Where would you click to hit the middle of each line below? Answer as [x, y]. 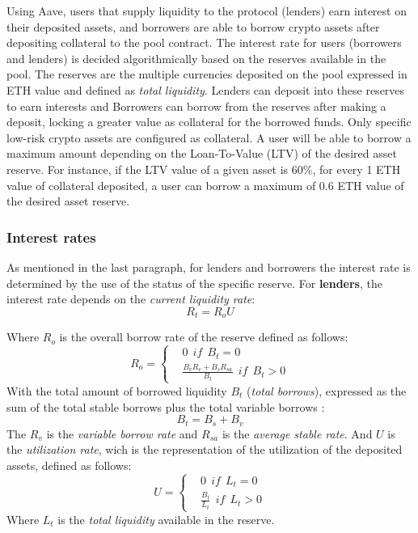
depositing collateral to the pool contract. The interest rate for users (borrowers [204, 42]
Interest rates [51, 237]
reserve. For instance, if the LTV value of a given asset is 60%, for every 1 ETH [204, 169]
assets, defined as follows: [69, 465]
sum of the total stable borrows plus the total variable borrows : [166, 406]
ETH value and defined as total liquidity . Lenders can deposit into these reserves [206, 89]
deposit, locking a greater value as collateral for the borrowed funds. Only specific [209, 122]
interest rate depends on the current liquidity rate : [131, 299]
